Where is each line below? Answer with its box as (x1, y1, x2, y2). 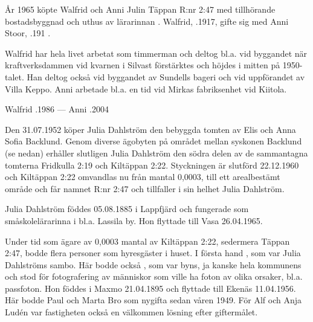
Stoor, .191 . (5, 27, 51, 39)
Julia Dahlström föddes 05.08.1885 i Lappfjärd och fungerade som (5, 202, 249, 215)
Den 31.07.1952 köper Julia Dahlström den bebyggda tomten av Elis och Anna (5, 123, 296, 135)
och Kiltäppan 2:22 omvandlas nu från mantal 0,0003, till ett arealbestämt (5, 170, 280, 183)
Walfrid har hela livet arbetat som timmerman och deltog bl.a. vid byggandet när (5, 47, 308, 59)
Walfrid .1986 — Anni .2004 (5, 103, 109, 115)
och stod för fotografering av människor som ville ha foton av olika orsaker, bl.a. (5, 270, 303, 283)
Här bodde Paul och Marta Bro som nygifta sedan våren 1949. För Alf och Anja (5, 294, 302, 306)
